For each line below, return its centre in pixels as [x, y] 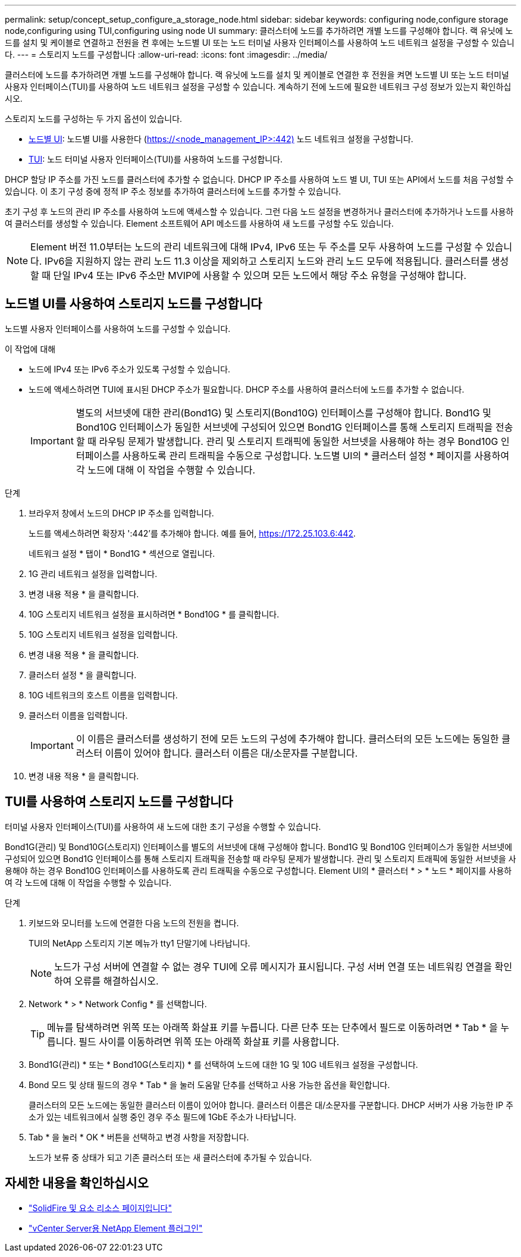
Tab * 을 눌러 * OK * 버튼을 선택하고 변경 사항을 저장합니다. [139, 1137]
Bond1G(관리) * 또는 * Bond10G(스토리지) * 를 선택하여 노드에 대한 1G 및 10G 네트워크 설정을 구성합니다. [223, 1064]
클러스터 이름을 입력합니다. [78, 715]
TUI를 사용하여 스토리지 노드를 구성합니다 [119, 802]
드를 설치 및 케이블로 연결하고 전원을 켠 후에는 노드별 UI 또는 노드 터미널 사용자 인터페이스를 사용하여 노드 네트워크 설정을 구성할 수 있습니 [260, 43]
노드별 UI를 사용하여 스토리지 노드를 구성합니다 [134, 304]
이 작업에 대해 [30, 349]
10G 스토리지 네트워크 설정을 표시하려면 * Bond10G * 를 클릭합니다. [154, 614]
